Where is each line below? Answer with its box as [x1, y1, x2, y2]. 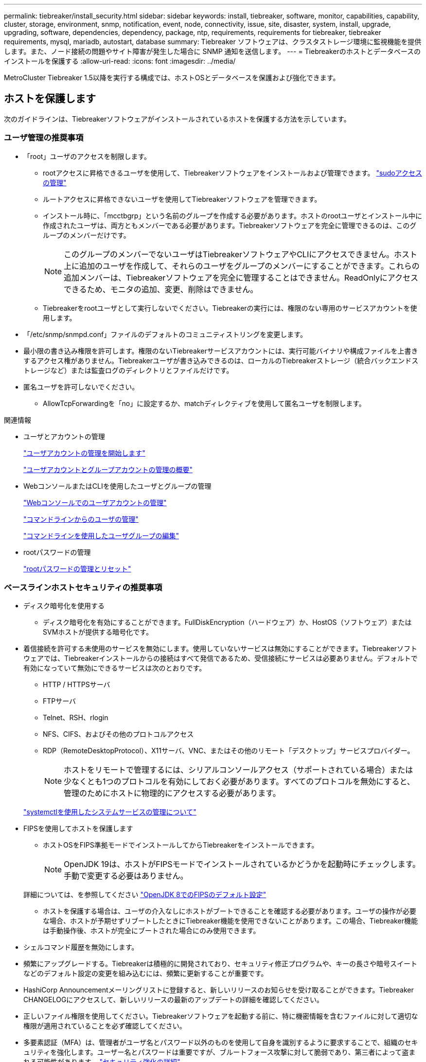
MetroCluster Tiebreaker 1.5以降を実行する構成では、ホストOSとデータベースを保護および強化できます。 [4, 73, 340, 82]
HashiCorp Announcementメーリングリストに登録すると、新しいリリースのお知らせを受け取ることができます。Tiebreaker [23, 986, 414, 994]
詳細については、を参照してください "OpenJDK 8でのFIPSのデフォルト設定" [23, 890, 266, 899]
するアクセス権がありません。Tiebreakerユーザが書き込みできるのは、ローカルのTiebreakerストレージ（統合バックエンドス [23, 356, 419, 365]
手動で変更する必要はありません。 [64, 871, 188, 881]
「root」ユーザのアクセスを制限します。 [23, 152, 151, 160]
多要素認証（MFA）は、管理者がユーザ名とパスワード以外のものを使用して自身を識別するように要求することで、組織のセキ [23, 1038, 418, 1047]
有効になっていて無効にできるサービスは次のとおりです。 [23, 664, 206, 673]
